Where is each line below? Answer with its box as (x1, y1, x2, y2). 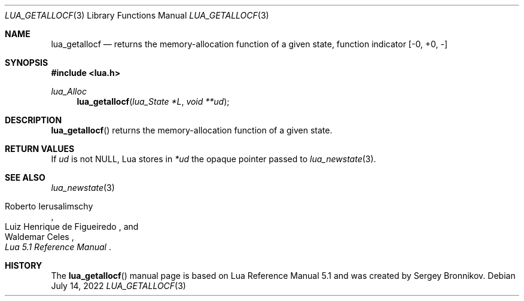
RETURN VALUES (5, 144, 75, 154)
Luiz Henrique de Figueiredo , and (5, 221, 139, 232)
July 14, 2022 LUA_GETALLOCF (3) (51, 281, 186, 291)
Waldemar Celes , (5, 232, 74, 242)
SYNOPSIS (5, 57, 48, 68)
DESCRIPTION (5, 115, 62, 125)
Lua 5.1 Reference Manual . (5, 242, 111, 252)
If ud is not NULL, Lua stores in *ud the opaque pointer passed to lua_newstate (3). (51, 154, 376, 164)
